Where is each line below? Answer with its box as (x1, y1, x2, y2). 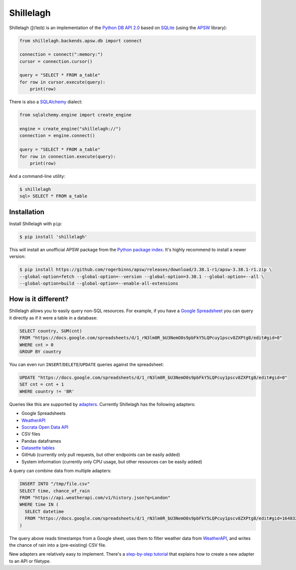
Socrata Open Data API (21, 424, 69, 430)
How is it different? (9, 295, 69, 303)
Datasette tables (21, 445, 55, 451)
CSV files (21, 431, 40, 437)
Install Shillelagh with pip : (9, 220, 63, 227)
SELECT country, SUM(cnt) (19, 328, 82, 333)
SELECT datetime (25, 509, 64, 514)
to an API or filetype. (9, 558, 51, 564)
